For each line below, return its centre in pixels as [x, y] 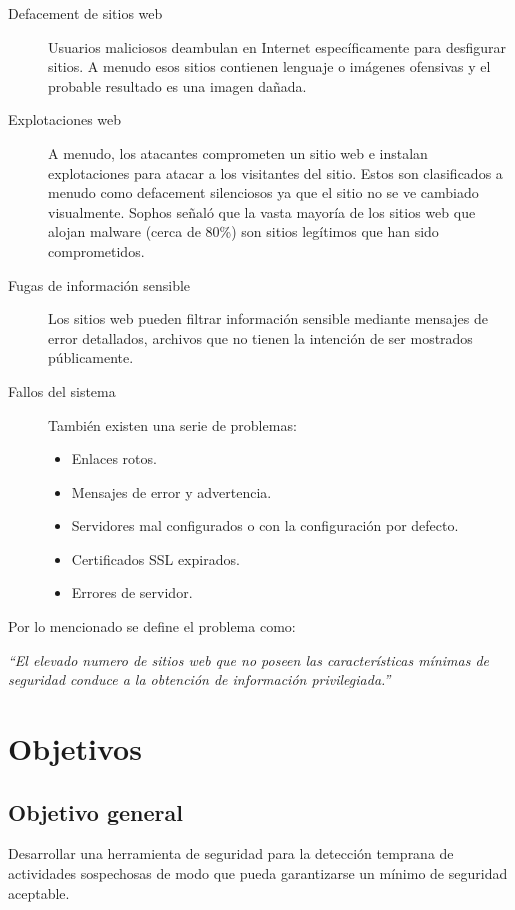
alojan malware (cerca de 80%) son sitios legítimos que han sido [243, 231]
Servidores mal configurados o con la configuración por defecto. [265, 525]
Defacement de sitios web [85, 13]
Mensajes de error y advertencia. [171, 491]
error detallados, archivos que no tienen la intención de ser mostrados [260, 337]
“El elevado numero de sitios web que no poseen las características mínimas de [249, 659]
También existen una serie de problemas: [172, 424]
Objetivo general [95, 811]
